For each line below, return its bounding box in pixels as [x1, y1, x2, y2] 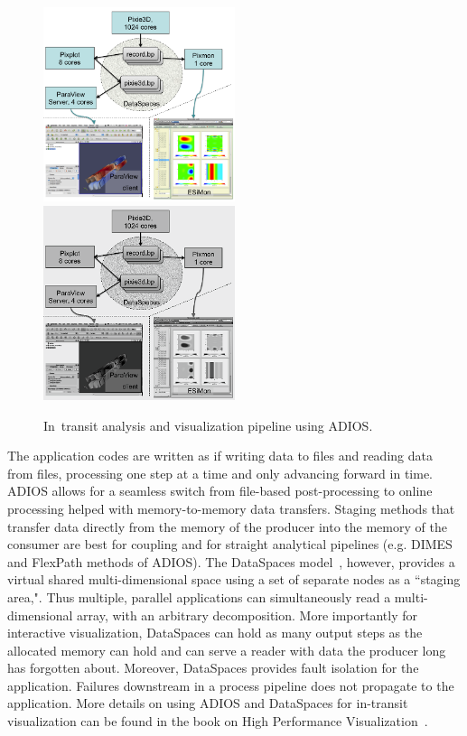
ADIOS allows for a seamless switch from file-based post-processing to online [7, 481, 433, 500]
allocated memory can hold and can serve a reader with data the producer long [7, 640, 446, 659]
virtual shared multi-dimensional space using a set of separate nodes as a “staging [7, 570, 461, 589]
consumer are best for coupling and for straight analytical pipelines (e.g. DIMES [7, 535, 453, 554]
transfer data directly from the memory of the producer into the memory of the [7, 517, 447, 536]
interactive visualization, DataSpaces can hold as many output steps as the [7, 623, 423, 642]
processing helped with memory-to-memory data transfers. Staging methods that [7, 498, 455, 517]
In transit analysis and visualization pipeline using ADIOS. [43, 415, 373, 434]
